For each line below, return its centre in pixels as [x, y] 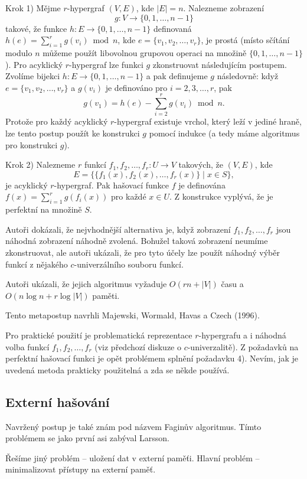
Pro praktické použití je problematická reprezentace [99, 335]
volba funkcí [27, 346]
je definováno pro [136, 87]
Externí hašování [58, 401]
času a [232, 284]
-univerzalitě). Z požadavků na [243, 346]
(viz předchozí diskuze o [138, 346]
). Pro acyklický [34, 64]
